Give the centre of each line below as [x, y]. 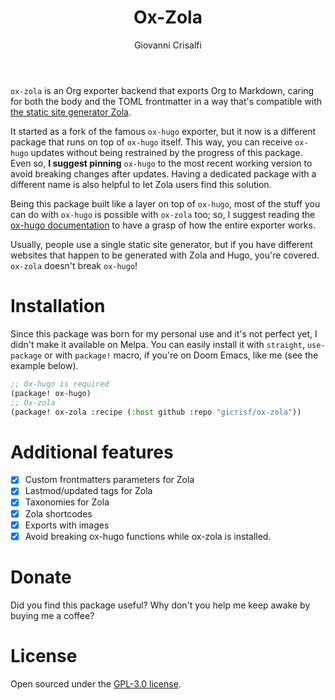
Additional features [92, 452]
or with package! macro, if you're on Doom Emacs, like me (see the [181, 355]
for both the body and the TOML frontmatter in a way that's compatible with [166, 101]
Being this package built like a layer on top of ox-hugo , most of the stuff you [165, 203]
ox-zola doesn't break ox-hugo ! [74, 265]
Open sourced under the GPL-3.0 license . [96, 683]
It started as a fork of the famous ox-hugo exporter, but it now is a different [163, 131]
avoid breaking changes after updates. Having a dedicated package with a [163, 173]
